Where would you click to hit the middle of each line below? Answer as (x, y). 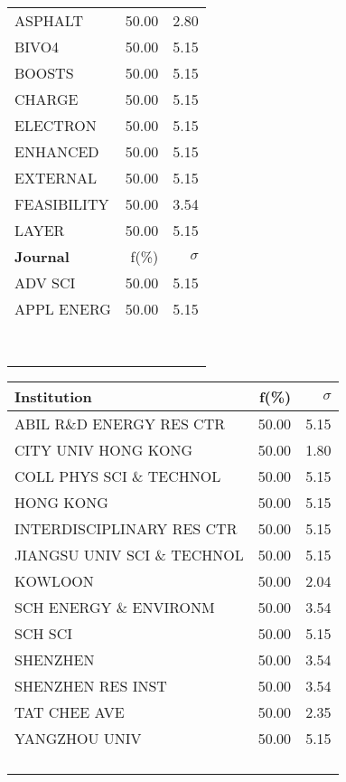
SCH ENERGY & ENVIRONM (115, 607)
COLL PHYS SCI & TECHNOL (118, 476)
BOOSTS (44, 73)
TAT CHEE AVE (70, 712)
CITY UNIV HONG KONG (104, 450)
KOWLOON (54, 581)
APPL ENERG (63, 309)
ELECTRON (56, 125)
